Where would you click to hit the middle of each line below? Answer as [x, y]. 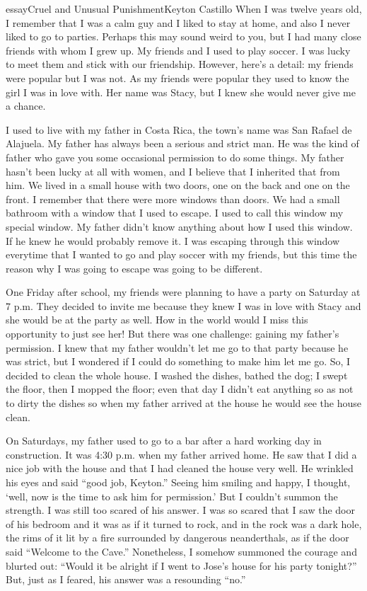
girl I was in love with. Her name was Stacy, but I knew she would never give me [181, 92]
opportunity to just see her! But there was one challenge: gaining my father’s [173, 334]
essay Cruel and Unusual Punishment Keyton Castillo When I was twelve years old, [184, 8]
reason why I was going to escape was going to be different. [134, 268]
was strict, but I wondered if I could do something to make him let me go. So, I [178, 361]
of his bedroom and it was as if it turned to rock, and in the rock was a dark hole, [184, 523]
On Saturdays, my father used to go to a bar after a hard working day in [164, 441]
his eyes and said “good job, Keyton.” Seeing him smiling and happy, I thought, [178, 482]
